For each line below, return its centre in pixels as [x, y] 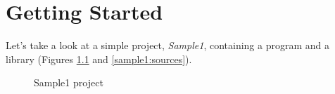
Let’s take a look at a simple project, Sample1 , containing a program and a [168, 45]
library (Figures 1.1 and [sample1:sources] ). [99, 59]
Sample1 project [69, 82]
